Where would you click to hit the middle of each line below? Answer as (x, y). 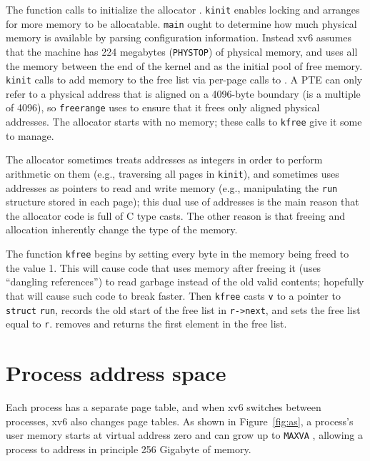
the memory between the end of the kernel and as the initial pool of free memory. (184, 65)
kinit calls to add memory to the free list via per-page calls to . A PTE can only (184, 80)
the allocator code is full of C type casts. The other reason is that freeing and (175, 215)
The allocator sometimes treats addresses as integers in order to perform (164, 159)
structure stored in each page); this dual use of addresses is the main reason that (182, 202)
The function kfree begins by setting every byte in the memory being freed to (177, 253)
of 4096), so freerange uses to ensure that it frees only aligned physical (163, 107)
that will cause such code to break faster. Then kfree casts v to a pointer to (173, 295)
